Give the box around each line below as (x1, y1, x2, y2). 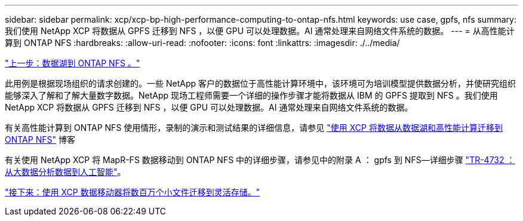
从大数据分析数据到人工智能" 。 (5, 167, 126, 177)
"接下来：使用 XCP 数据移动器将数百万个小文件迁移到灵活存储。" (5, 187, 260, 197)
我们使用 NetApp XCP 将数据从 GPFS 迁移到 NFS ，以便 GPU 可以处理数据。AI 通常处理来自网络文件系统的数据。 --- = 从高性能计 (5, 26, 515, 36)
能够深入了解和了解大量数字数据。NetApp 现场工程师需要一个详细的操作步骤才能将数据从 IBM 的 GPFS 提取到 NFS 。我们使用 (5, 90, 498, 100)
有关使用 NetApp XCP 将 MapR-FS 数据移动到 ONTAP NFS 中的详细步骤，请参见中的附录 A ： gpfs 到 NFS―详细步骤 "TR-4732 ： (5, 155, 515, 165)
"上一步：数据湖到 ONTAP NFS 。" (5, 58, 140, 68)
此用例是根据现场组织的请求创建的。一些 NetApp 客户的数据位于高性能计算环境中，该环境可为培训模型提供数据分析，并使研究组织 (5, 78, 516, 88)
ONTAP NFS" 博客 (5, 134, 75, 145)
